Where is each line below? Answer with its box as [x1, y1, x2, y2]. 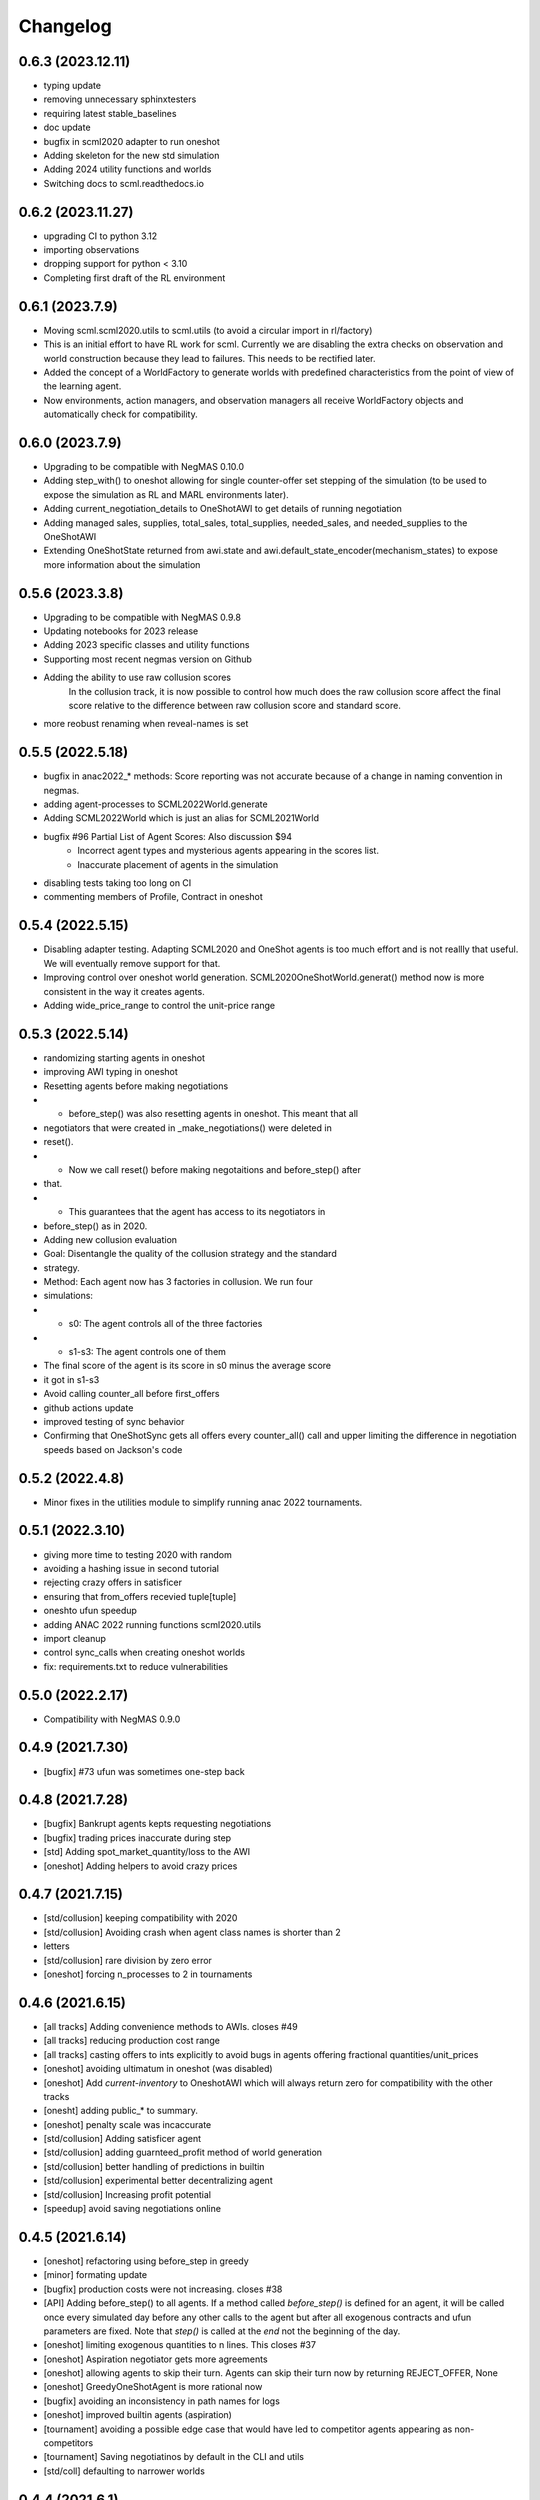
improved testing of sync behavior [43, 1415, 185, 1427]
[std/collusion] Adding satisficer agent [43, 2133, 202, 2145]
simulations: [43, 1290, 94, 1302]
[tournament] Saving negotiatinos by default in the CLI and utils [43, 2451, 305, 2463]
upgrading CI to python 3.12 [43, 230, 158, 242]
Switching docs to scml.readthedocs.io [43, 177, 205, 189]
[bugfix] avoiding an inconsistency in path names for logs [43, 2395, 280, 2407]
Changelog [18, 15, 112, 37]
